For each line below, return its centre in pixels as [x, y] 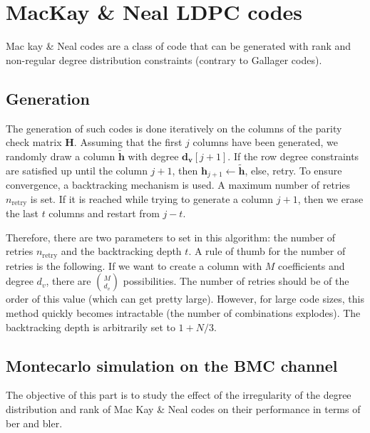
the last [22, 213]
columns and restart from [104, 213]
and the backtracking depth [121, 251]
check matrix [34, 142]
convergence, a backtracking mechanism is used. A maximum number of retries [178, 185]
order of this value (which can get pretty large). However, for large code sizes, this [185, 299]
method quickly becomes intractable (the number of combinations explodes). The [183, 313]
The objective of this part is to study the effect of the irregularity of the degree [179, 395]
